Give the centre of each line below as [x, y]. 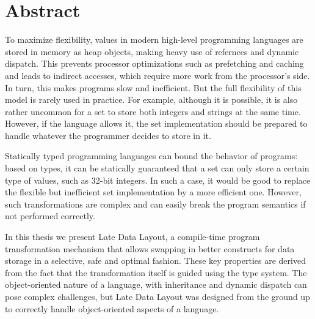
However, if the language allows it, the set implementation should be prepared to [156, 123]
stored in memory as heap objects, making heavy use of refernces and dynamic [152, 51]
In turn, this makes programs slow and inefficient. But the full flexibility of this [153, 87]
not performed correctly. [50, 216]
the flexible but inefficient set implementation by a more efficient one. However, [153, 192]
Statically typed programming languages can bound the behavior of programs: [151, 156]
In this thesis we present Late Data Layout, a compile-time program [132, 237]
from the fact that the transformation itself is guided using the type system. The [156, 272]
